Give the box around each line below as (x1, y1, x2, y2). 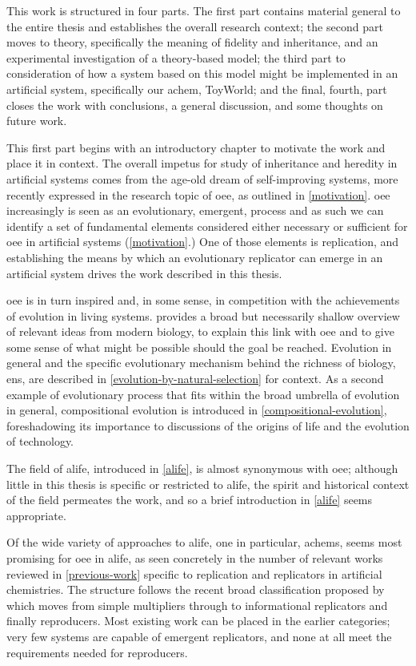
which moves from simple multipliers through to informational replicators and (6, 596, 388, 613)
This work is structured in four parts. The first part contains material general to (6, 2, 401, 18)
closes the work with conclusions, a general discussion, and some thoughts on (6, 96, 383, 113)
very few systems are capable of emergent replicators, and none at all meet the (6, 628, 392, 644)
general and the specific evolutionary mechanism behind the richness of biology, (6, 354, 396, 371)
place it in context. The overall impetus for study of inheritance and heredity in (6, 155, 398, 172)
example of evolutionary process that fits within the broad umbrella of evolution (6, 385, 400, 402)
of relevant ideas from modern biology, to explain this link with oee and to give (6, 323, 394, 340)
